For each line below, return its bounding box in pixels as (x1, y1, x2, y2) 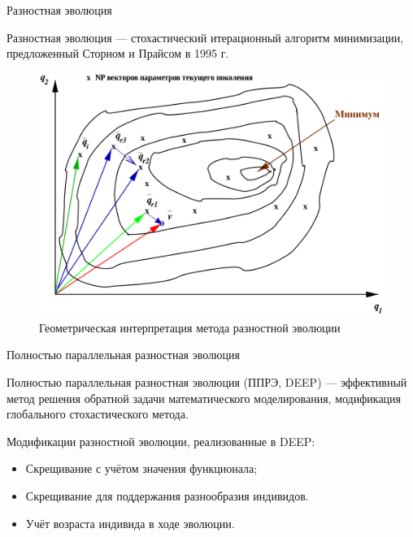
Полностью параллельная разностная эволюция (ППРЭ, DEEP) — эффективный (7, 373, 407, 390)
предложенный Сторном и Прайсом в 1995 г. (7, 45, 229, 62)
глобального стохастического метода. (7, 405, 189, 422)
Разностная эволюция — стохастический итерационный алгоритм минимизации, (7, 28, 404, 45)
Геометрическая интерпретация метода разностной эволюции (39, 318, 341, 336)
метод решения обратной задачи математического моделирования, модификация (7, 389, 402, 406)
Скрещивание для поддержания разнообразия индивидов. (25, 487, 309, 504)
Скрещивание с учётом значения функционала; (25, 460, 258, 477)
